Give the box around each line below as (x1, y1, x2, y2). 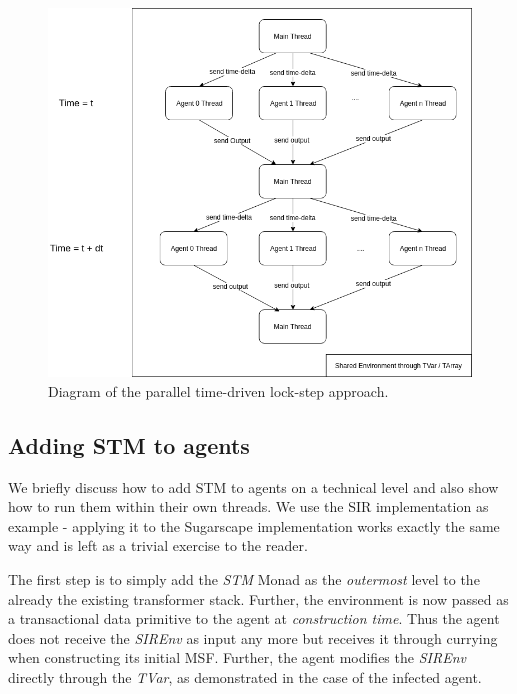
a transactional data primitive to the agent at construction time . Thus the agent (8, 608, 500, 629)
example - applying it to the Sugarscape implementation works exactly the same (8, 515, 500, 536)
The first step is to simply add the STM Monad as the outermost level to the (8, 569, 480, 590)
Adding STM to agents (8, 429, 250, 460)
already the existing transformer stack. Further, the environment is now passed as (8, 588, 509, 609)
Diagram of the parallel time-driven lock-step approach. (48, 380, 389, 401)
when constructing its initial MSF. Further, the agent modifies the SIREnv (8, 647, 466, 668)
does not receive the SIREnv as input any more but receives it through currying (8, 627, 498, 648)
